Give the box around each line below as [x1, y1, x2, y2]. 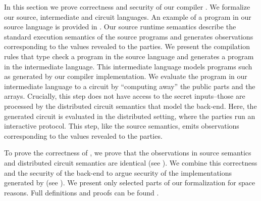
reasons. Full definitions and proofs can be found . [4, 187, 159, 197]
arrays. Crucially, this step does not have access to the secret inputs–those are [4, 91, 245, 101]
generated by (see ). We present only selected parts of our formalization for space [4, 177, 255, 188]
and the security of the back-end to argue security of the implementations [4, 167, 232, 178]
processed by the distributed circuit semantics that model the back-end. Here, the [4, 100, 257, 111]
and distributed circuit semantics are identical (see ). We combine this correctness [4, 157, 257, 168]
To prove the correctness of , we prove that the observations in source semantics [4, 147, 251, 158]
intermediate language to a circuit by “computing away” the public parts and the [4, 81, 255, 91]
